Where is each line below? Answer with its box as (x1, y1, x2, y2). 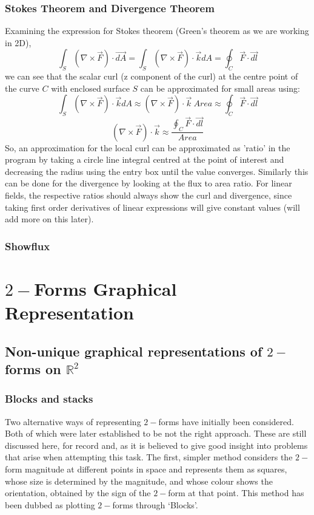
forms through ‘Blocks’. (112, 498, 198, 511)
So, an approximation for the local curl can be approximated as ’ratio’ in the (5, 141, 290, 154)
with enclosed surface (51, 81, 130, 94)
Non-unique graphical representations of (5, 341, 262, 360)
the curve (5, 81, 39, 94)
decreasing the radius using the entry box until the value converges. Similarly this (5, 165, 309, 177)
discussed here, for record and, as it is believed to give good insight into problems (5, 438, 308, 451)
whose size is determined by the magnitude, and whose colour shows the (5, 474, 273, 487)
